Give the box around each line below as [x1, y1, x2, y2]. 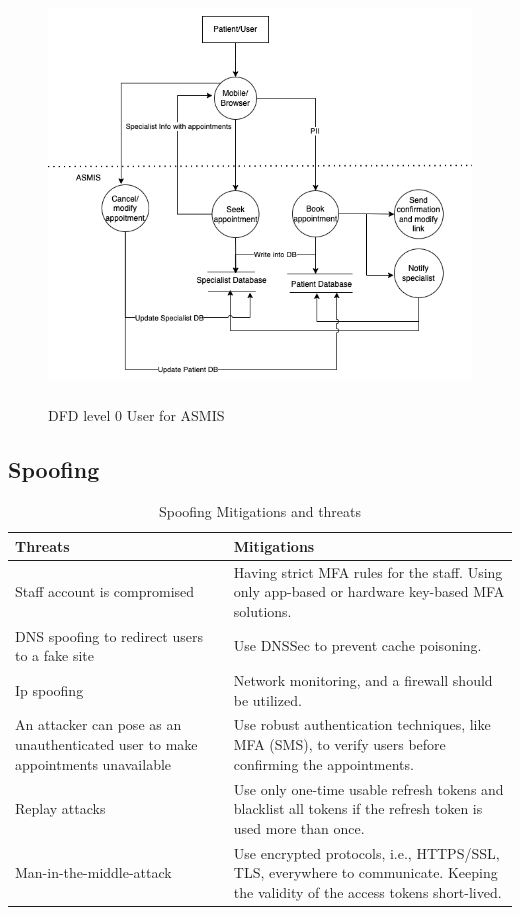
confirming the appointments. [233, 753, 414, 774]
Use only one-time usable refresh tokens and [233, 778, 504, 799]
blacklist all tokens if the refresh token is [233, 798, 483, 819]
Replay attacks [15, 798, 106, 819]
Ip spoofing [15, 679, 84, 700]
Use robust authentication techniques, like [233, 714, 491, 735]
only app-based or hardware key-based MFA [233, 581, 505, 602]
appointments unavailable [15, 753, 172, 774]
